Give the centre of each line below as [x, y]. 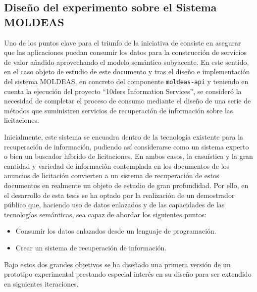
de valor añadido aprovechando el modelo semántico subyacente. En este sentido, [127, 62]
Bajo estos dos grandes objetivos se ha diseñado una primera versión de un [117, 264]
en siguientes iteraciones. [41, 283]
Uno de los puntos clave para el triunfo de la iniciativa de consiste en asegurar [123, 42]
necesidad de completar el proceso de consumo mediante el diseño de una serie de [128, 101]
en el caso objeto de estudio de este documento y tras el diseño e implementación [127, 72]
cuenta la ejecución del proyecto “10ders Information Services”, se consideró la [123, 91]
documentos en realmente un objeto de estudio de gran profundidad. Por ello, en [126, 185]
